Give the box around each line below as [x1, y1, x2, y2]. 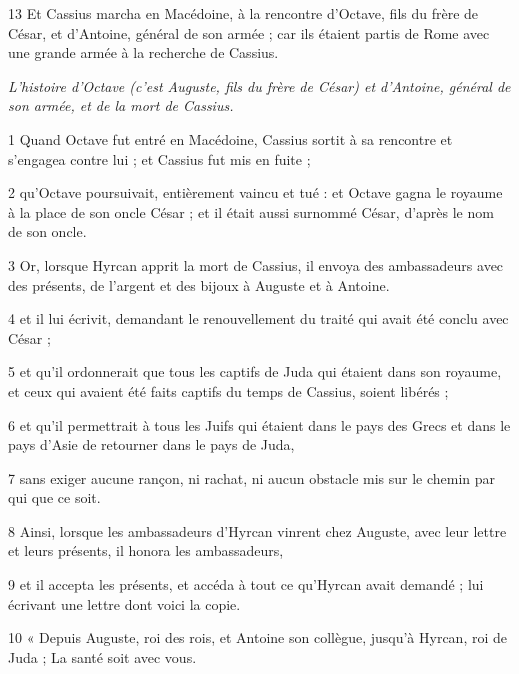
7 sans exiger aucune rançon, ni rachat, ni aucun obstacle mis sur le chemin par [8, 467, 496, 488]
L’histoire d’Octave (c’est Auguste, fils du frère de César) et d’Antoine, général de [8, 75, 511, 96]
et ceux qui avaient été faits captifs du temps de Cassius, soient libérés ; [8, 380, 449, 401]
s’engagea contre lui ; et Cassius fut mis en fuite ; [8, 148, 311, 169]
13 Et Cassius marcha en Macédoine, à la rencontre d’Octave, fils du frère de [8, 3, 479, 23]
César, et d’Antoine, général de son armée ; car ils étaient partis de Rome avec [8, 22, 490, 43]
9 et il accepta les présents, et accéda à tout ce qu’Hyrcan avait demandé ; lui [8, 574, 484, 595]
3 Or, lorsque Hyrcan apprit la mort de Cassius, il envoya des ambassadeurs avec [8, 254, 504, 275]
